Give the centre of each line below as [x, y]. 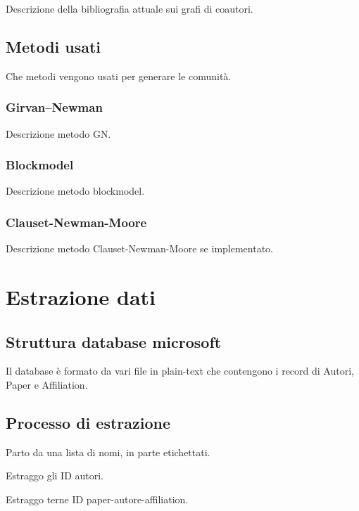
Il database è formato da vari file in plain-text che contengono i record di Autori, [180, 371]
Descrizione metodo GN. [58, 133]
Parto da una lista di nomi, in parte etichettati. [108, 452]
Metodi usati [53, 46]
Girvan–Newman [54, 107]
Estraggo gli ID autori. [55, 476]
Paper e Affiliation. [47, 384]
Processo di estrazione [88, 422]
